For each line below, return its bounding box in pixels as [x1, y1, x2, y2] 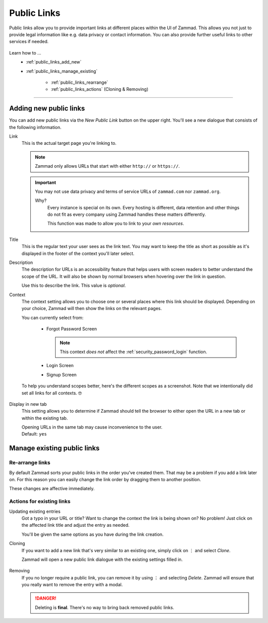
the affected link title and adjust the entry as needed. [21, 522, 130, 528]
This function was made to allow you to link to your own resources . [47, 221, 185, 227]
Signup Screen [46, 372, 77, 377]
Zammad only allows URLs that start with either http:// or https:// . [35, 163, 180, 169]
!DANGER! [35, 595, 57, 601]
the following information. [9, 124, 62, 130]
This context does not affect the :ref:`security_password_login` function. [60, 349, 207, 355]
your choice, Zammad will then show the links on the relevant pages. [21, 306, 162, 311]
